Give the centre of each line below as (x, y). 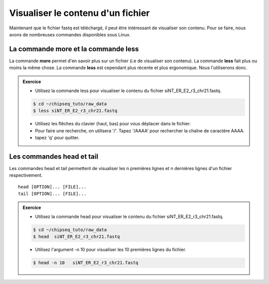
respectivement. (26, 175)
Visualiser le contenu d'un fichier (79, 13)
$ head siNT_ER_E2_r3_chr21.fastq (76, 237)
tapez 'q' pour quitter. (57, 138)
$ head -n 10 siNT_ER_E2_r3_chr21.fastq (86, 263)
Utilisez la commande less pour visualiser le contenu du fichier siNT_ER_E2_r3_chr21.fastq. (128, 91)
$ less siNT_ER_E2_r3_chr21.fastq (75, 111)
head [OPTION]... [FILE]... (52, 187)
